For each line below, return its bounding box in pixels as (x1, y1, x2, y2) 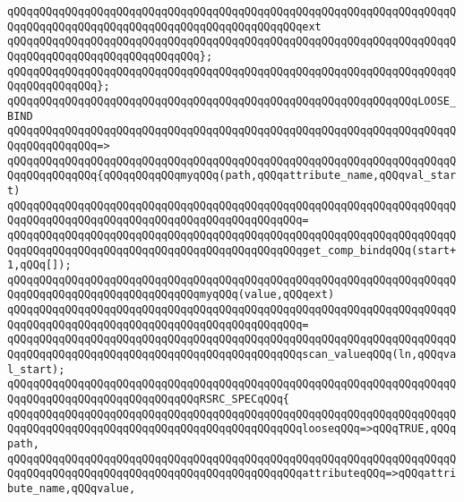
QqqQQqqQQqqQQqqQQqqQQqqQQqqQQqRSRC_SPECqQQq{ (7, 393, 289, 406)
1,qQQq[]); (7, 259, 72, 272)
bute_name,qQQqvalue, (7, 482, 136, 495)
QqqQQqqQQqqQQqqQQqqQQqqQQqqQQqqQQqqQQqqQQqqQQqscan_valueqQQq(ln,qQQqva (7, 348, 457, 362)
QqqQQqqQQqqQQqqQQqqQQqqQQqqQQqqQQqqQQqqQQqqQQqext (7, 20, 322, 33)
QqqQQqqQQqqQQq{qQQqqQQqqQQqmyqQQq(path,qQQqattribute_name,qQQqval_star (7, 169, 457, 183)
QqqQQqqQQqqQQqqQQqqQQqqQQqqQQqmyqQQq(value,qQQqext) (7, 288, 335, 302)
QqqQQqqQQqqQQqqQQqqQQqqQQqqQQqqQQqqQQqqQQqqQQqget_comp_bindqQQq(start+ (7, 243, 457, 257)
